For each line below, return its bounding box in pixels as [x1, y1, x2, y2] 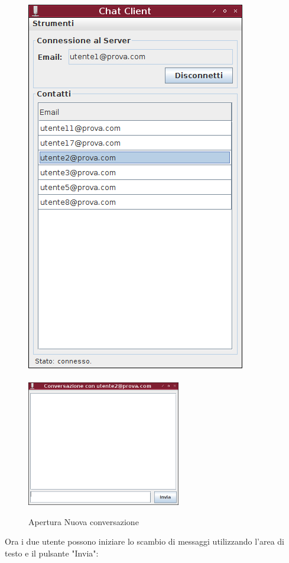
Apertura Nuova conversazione [28, 515, 139, 527]
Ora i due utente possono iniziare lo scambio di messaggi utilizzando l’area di [5, 535, 284, 548]
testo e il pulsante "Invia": [5, 547, 99, 559]
